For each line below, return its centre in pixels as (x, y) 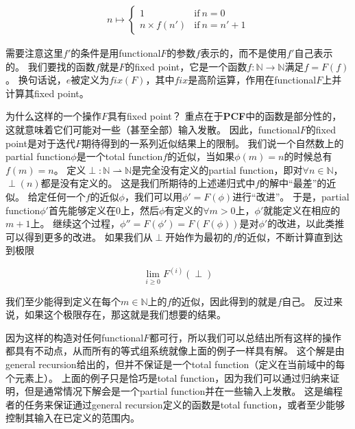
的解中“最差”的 (293, 183)
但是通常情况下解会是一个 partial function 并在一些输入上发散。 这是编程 (184, 391)
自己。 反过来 (312, 301)
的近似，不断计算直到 (285, 236)
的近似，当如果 (201, 156)
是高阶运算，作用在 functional (252, 80)
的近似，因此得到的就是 (224, 301)
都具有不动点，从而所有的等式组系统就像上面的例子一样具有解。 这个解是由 (175, 351)
